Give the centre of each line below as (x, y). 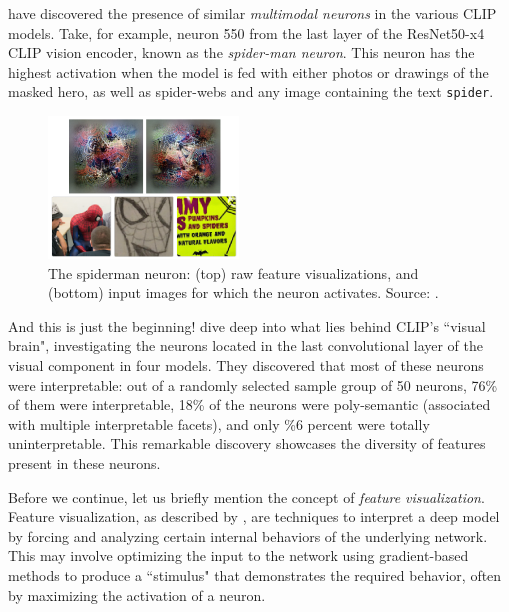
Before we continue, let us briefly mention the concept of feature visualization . (246, 496)
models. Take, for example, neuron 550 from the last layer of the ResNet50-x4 (246, 32)
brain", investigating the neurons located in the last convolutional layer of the (246, 345)
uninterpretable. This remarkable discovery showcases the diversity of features (247, 443)
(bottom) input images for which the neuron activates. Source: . (243, 292)
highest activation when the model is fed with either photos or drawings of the (248, 71)
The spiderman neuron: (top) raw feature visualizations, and (233, 272)
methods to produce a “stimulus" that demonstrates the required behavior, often (255, 574)
